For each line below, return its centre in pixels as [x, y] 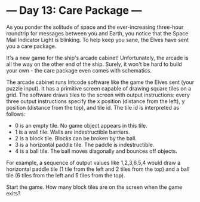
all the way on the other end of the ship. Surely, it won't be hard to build [94, 64]
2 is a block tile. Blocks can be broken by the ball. [76, 138]
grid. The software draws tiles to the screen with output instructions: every [98, 95]
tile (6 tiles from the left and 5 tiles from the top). [66, 175]
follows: [16, 114]
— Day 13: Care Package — [74, 10]
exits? [13, 193]
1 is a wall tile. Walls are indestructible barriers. [72, 132]
